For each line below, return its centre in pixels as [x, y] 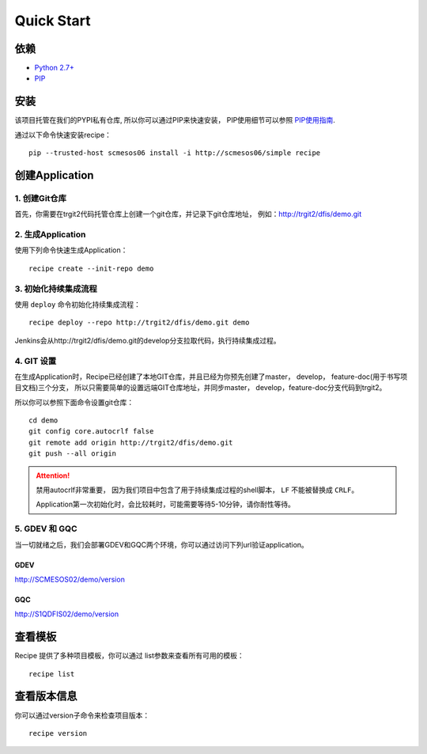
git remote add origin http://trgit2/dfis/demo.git [131, 442]
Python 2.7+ [55, 68]
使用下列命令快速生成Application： [71, 250]
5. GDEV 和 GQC [46, 529]
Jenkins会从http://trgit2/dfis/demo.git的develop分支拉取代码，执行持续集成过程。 [147, 340]
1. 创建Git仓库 [41, 198]
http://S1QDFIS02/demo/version [66, 614]
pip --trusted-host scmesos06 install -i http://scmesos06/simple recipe [175, 153]
